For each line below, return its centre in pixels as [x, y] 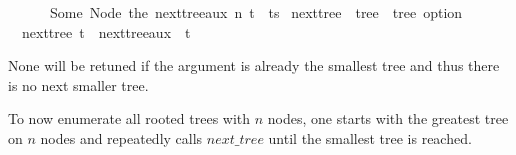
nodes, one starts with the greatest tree [388, 118]
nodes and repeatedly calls [121, 137]
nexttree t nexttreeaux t [106, 31]
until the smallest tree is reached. [370, 137]
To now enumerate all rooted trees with [129, 118]
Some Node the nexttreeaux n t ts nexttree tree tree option [256, 12]
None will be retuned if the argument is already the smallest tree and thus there [254, 65]
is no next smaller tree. [78, 84]
